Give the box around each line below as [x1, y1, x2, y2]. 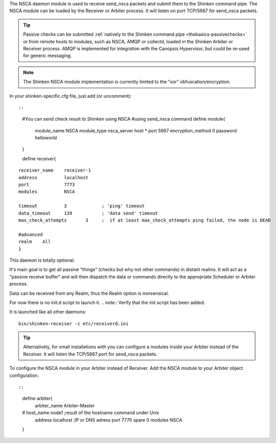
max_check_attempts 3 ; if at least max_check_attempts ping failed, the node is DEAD [18, 217, 271, 223]
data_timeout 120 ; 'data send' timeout [18, 210, 158, 216]
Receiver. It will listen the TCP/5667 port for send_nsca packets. [23, 351, 158, 357]
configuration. [9, 372, 39, 378]
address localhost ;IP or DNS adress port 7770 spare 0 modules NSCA [35, 417, 183, 423]
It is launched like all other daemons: [9, 309, 87, 315]
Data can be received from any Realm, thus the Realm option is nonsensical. [9, 290, 169, 296]
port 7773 [18, 182, 75, 188]
